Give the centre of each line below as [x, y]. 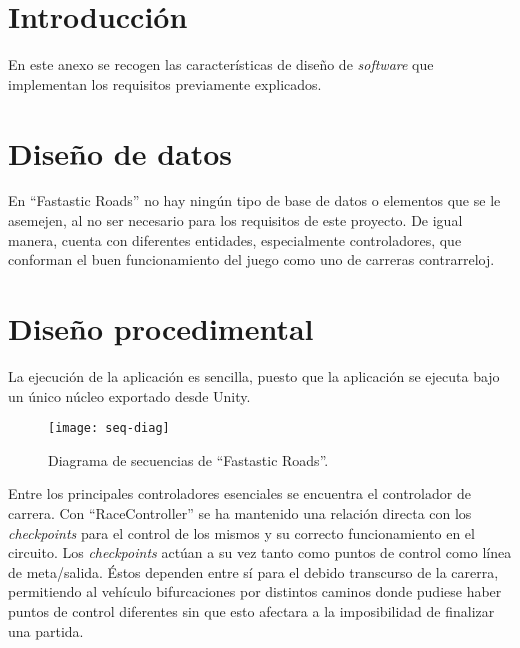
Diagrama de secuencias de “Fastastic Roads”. [188, 459]
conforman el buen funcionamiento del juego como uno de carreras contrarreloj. [251, 259]
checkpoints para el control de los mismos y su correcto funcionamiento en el [241, 532]
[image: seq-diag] [109, 428]
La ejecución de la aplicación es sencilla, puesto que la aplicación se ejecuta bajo [254, 375]
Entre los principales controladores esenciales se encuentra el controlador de [239, 493]
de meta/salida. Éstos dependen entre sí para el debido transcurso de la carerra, [253, 571]
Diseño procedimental [161, 328]
